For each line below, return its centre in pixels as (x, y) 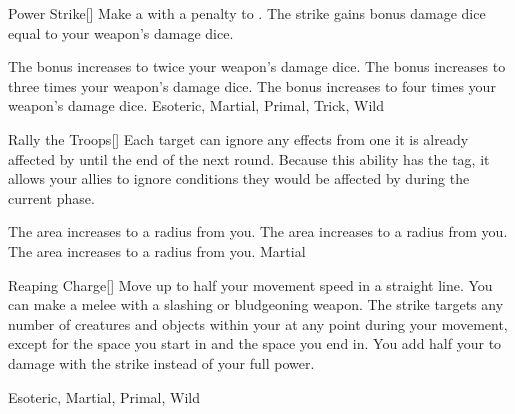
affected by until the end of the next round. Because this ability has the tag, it (249, 158)
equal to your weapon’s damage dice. (121, 32)
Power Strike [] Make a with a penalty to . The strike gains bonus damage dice (247, 13)
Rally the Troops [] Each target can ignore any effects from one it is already (238, 138)
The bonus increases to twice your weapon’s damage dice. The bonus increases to (257, 66)
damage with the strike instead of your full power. (161, 362)
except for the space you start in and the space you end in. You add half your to (255, 343)
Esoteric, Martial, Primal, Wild (104, 396)
